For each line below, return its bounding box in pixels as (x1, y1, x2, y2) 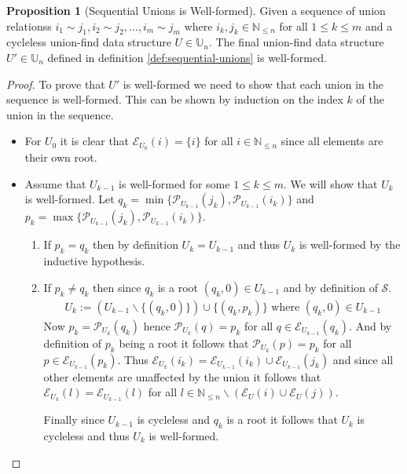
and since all (332, 351, 394, 367)
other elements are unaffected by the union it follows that (43, 368, 321, 385)
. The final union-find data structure (209, 34, 384, 50)
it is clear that (60, 133, 130, 149)
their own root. (24, 149, 97, 166)
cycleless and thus (43, 427, 130, 443)
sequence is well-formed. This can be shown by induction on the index (6, 91, 343, 108)
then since (92, 279, 141, 295)
